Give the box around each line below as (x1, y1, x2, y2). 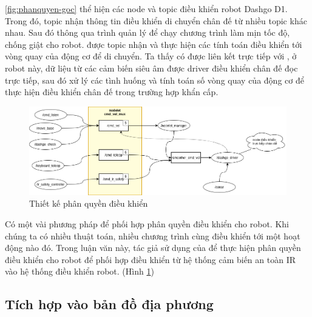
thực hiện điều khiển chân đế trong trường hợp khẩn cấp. (5, 85, 219, 98)
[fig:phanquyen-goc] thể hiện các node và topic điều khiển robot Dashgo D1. (5, 2, 288, 15)
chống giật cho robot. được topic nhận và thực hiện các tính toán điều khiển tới (5, 38, 302, 50)
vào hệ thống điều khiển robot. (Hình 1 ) (5, 265, 154, 278)
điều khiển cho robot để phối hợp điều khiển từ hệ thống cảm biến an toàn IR (5, 253, 296, 265)
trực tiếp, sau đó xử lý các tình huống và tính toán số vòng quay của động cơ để (5, 73, 304, 86)
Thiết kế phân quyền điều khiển (29, 197, 148, 210)
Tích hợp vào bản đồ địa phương (5, 295, 214, 313)
